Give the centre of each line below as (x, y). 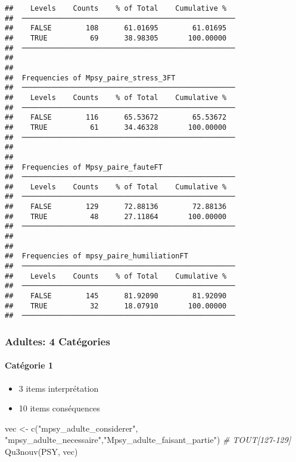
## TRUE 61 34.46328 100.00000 (116, 127)
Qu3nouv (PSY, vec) (41, 452)
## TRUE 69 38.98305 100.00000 (116, 38)
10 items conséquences (59, 408)
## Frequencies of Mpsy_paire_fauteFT (84, 167)
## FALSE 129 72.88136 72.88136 (116, 207)
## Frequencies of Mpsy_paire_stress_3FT (90, 78)
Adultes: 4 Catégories (57, 341)
